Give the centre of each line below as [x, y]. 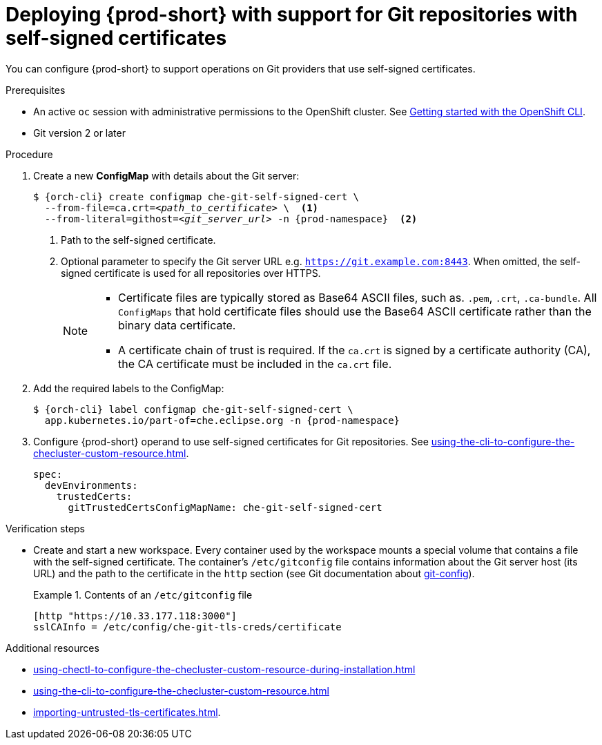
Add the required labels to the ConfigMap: [129, 388]
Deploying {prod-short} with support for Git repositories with [292, 14]
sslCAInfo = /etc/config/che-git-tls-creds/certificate [187, 627]
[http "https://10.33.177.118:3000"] [135, 616]
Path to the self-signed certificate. [138, 240]
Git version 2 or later [79, 133]
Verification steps [46, 528]
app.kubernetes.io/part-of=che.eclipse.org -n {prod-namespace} [222, 420]
